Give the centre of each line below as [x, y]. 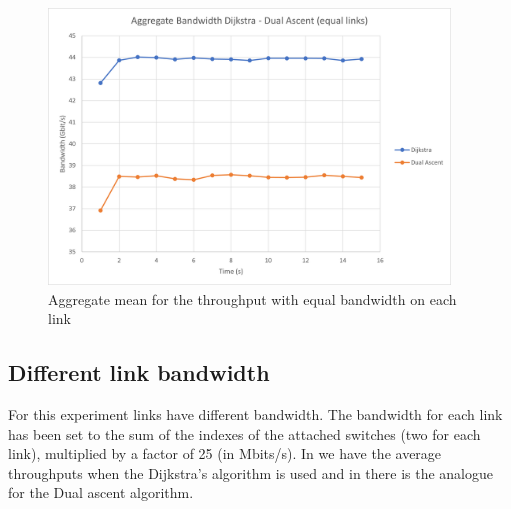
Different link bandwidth [139, 372]
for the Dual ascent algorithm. [101, 492]
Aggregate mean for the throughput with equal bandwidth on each [252, 298]
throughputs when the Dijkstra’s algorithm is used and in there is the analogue [251, 472]
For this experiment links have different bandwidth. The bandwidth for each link [255, 413]
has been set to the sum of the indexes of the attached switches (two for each [244, 433]
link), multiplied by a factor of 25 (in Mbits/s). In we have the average [225, 453]
